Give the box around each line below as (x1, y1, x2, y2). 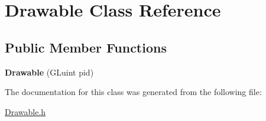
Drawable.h (5, 105, 46, 117)
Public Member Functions (5, 38, 167, 56)
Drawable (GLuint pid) (5, 66, 94, 78)
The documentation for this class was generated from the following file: (5, 86, 262, 98)
